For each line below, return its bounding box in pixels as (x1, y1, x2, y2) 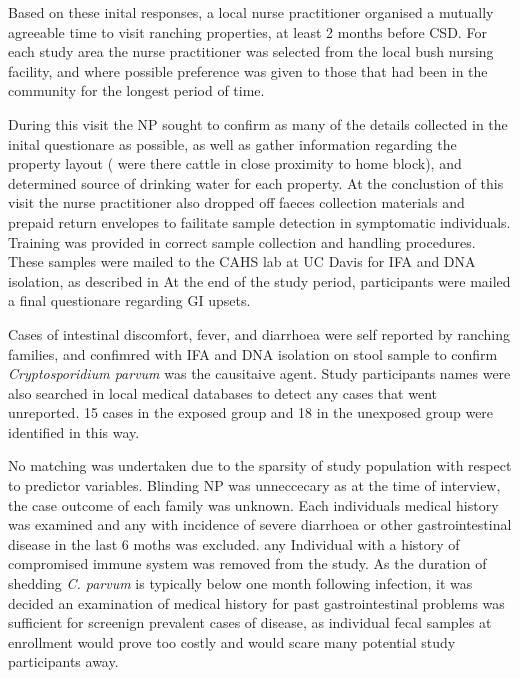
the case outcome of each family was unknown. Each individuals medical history (8, 494, 499, 515)
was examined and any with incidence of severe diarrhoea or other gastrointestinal (8, 514, 512, 535)
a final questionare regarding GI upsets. (8, 290, 251, 311)
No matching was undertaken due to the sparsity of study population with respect (8, 455, 512, 476)
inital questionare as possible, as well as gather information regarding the (8, 133, 457, 154)
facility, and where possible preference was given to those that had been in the (8, 60, 488, 81)
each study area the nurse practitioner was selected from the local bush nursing (8, 41, 494, 62)
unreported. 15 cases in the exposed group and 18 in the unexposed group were (8, 402, 494, 423)
